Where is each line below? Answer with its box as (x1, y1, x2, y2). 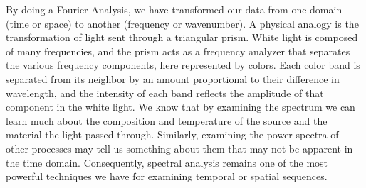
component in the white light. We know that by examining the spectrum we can (6, 99, 355, 114)
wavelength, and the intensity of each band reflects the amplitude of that (6, 85, 324, 100)
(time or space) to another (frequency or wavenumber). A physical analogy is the (6, 16, 359, 31)
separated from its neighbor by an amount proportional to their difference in (6, 71, 340, 86)
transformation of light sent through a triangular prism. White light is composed (6, 30, 358, 45)
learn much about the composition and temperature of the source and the (6, 113, 328, 128)
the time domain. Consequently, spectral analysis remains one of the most (6, 155, 328, 170)
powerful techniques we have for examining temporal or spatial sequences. (6, 169, 328, 184)
